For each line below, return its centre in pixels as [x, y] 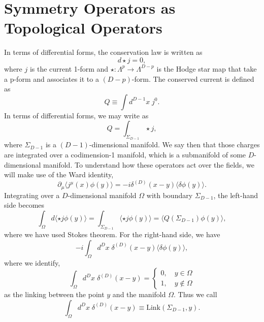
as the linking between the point [54, 294]
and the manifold [139, 294]
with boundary [170, 195]
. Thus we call [195, 294]
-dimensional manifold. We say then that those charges [174, 144]
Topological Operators [83, 28]
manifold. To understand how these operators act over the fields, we [149, 164]
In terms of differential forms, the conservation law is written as [103, 52]
